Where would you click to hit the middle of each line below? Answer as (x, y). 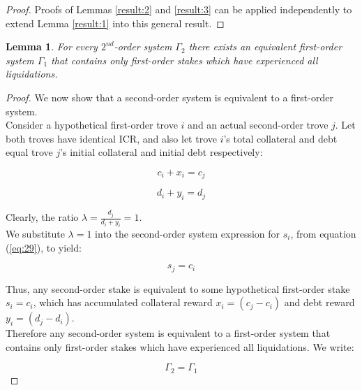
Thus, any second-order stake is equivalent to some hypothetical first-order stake (178, 288)
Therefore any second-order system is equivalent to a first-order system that (168, 333)
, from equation (323, 233)
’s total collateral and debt (280, 138)
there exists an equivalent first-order (265, 46)
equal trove (29, 152)
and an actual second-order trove (258, 125)
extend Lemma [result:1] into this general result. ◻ (115, 23)
